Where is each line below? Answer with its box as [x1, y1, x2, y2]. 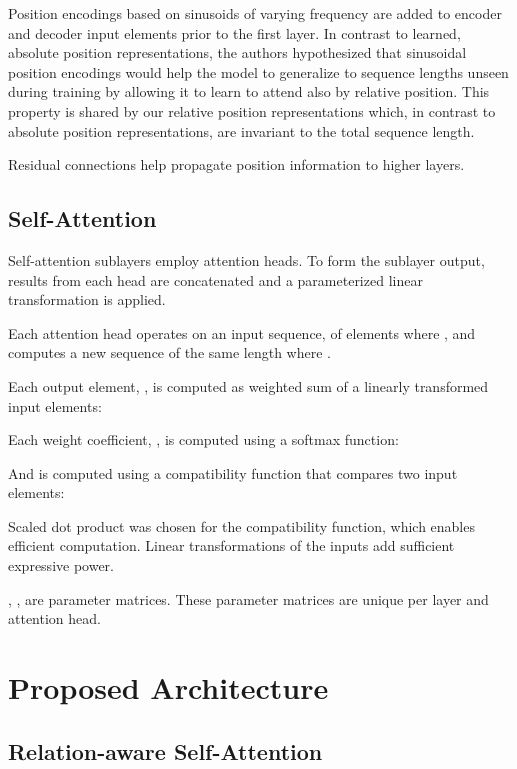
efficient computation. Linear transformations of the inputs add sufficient [8, 535, 455, 556]
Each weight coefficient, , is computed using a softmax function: [8, 429, 399, 450]
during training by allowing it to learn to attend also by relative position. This [8, 81, 490, 102]
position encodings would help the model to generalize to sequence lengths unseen [8, 61, 509, 82]
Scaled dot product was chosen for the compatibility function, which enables [8, 515, 475, 536]
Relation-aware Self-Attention [8, 735, 323, 766]
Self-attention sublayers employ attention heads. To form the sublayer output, [8, 249, 485, 270]
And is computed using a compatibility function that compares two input [8, 462, 458, 483]
